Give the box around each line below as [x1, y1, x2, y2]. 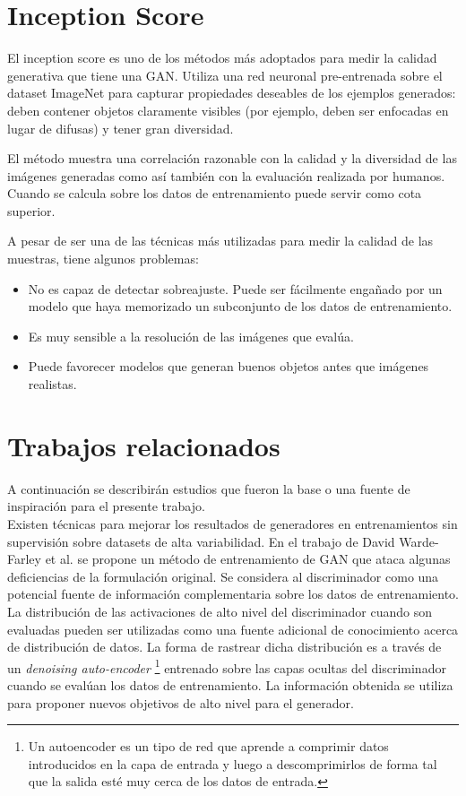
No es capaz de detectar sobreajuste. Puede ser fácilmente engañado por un [28, 279, 443, 298]
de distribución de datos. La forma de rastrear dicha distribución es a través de [7, 637, 442, 656]
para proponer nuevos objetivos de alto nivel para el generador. [7, 693, 354, 712]
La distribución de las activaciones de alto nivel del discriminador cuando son [7, 601, 432, 620]
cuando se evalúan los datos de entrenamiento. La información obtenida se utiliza [7, 675, 453, 694]
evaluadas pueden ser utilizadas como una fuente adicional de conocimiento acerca [7, 619, 459, 638]
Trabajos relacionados [7, 427, 280, 463]
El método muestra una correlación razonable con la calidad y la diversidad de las [7, 149, 457, 168]
